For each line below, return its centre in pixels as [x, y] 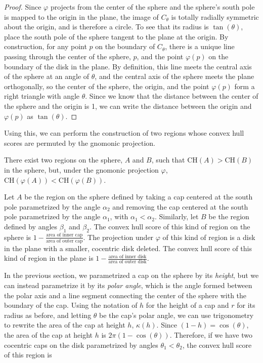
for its [246, 305]
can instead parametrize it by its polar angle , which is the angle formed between [128, 285]
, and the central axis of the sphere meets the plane [174, 76]
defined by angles [31, 226]
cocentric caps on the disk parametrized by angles [81, 345]
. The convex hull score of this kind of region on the [170, 226]
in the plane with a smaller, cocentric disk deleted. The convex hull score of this [128, 248]
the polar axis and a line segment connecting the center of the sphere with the [125, 295]
